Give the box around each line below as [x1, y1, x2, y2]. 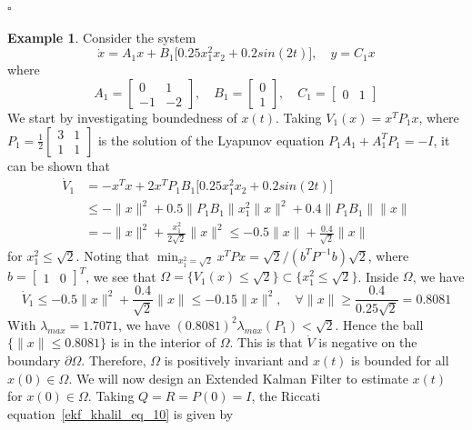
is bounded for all [351, 351, 449, 370]
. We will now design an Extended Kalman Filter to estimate [68, 368, 408, 387]
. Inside [357, 266, 399, 285]
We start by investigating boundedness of [7, 108, 237, 127]
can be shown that [7, 155, 110, 175]
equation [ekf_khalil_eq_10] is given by [7, 404, 234, 423]
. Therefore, [81, 351, 146, 370]
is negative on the [318, 333, 417, 352]
